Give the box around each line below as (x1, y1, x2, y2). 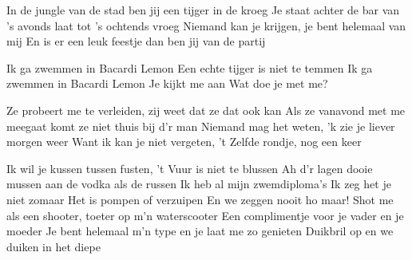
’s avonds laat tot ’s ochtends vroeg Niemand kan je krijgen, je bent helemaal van (6, 17, 406, 33)
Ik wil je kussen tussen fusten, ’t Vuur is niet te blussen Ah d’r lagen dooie (6, 160, 373, 176)
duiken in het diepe (6, 238, 101, 254)
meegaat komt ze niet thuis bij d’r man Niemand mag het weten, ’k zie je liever (6, 117, 395, 134)
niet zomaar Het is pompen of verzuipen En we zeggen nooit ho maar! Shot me (6, 191, 394, 207)
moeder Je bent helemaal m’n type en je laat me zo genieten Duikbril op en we (6, 223, 394, 239)
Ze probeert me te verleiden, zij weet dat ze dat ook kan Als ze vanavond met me (6, 101, 406, 118)
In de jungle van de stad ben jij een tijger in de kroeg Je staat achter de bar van (6, 2, 400, 18)
